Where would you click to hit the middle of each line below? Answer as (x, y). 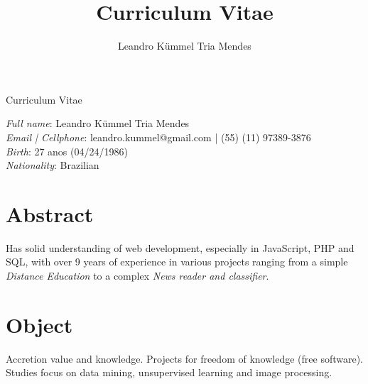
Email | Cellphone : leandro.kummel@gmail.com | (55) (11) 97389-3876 (158, 137)
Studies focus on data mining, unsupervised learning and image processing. (169, 372)
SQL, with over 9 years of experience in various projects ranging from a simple (177, 262)
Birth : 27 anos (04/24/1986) (67, 151)
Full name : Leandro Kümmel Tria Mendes (98, 123)
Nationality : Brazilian (53, 165)
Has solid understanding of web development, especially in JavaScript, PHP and (180, 247)
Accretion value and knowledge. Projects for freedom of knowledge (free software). (185, 358)
